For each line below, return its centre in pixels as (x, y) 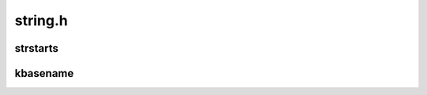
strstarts (37, 48)
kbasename (44, 73)
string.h (41, 20)
